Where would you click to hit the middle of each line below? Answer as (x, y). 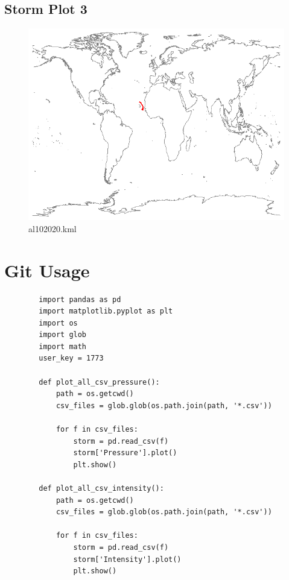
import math (63, 346)
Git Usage (47, 270)
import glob (63, 335)
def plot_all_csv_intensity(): (101, 489)
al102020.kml (52, 228)
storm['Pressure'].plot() (125, 453)
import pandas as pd (80, 299)
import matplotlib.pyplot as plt (106, 311)
